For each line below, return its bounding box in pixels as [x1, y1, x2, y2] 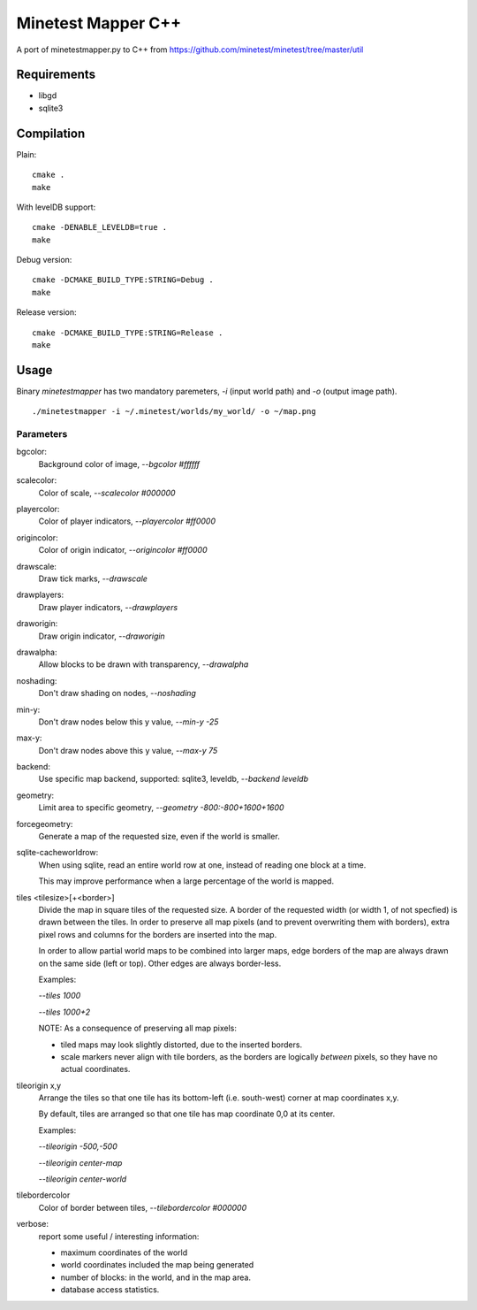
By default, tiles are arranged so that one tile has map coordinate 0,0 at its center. [38, 1108, 336, 1119]
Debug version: [16, 255, 72, 265]
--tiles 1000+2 [38, 1007, 91, 1017]
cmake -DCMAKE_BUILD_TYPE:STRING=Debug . [32, 275, 214, 285]
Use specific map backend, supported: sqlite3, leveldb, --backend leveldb [38, 774, 309, 785]
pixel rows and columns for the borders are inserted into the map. [38, 929, 277, 939]
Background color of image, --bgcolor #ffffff [38, 458, 201, 469]
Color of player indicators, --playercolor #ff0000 [38, 516, 216, 526]
